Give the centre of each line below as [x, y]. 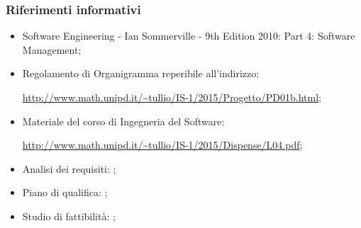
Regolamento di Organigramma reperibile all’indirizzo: [141, 73]
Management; [52, 49]
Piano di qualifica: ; [65, 192]
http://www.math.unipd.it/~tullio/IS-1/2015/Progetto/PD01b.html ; [172, 97]
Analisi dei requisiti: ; [69, 168]
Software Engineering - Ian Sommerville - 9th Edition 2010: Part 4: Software [189, 36]
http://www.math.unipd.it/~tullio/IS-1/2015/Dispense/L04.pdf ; [162, 145]
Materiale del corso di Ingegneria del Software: [123, 121]
